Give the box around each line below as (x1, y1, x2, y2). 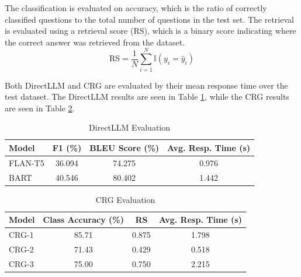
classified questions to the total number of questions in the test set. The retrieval (5, 13, 294, 25)
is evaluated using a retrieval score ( (5, 24, 134, 37)
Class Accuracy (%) (43, 213, 124, 226)
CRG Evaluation (95, 193, 155, 205)
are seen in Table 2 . (5, 101, 75, 114)
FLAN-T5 (9, 156, 44, 169)
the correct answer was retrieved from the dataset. (5, 36, 185, 48)
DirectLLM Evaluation (89, 121, 171, 134)
